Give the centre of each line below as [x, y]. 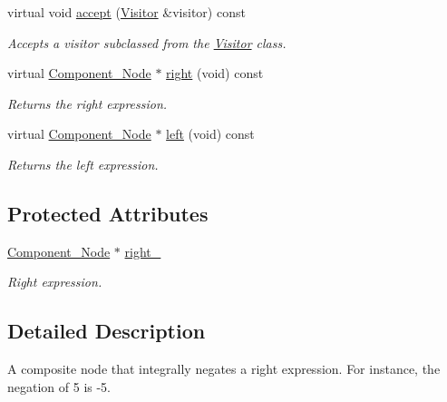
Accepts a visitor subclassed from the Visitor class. [147, 42]
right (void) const [215, 73]
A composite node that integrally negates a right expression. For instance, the [224, 369]
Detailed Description [107, 331]
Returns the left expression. [83, 164]
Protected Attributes [108, 213]
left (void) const [210, 134]
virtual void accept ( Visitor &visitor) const [126, 12]
